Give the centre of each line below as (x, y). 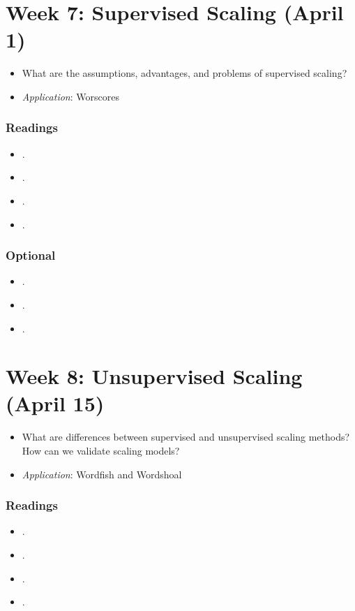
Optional (31, 255)
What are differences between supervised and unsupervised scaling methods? (186, 437)
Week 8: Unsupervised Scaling (154, 376)
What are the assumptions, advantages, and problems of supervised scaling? (184, 73)
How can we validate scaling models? (101, 450)
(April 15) (55, 403)
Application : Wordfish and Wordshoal (102, 474)
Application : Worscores (70, 96)
